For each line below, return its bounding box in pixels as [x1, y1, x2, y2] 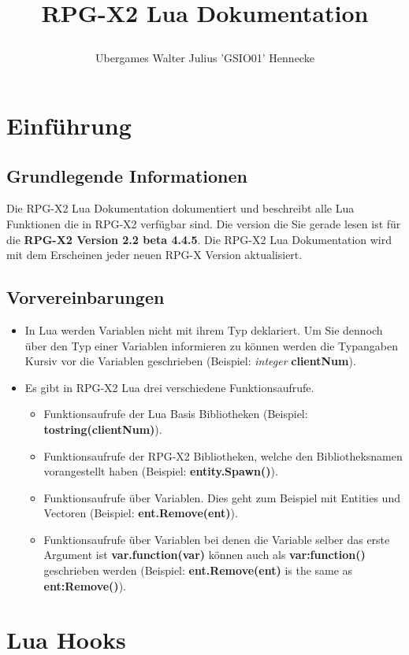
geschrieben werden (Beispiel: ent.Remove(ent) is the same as [43, 562, 353, 579]
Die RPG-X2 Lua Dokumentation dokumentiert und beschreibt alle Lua [6, 200, 355, 216]
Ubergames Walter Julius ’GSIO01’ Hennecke [95, 50, 314, 66]
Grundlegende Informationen [6, 163, 247, 187]
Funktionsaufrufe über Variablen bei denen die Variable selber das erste [43, 531, 390, 547]
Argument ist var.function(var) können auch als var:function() [43, 546, 366, 563]
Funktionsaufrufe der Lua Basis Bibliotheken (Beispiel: [43, 405, 308, 422]
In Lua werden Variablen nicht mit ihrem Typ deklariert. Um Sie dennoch [24, 321, 383, 338]
